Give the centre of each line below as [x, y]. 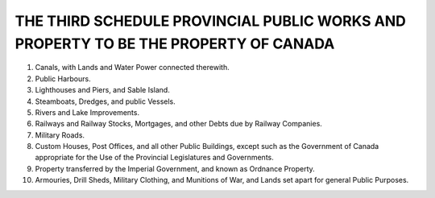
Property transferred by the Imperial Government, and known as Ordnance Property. [175, 168]
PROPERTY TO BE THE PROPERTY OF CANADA [175, 43]
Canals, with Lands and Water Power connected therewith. [132, 68]
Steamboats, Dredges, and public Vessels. [106, 101]
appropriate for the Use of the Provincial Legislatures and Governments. [154, 158]
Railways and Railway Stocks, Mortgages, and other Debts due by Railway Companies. [178, 124]
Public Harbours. [63, 78]
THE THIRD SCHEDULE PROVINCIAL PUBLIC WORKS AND [210, 21]
